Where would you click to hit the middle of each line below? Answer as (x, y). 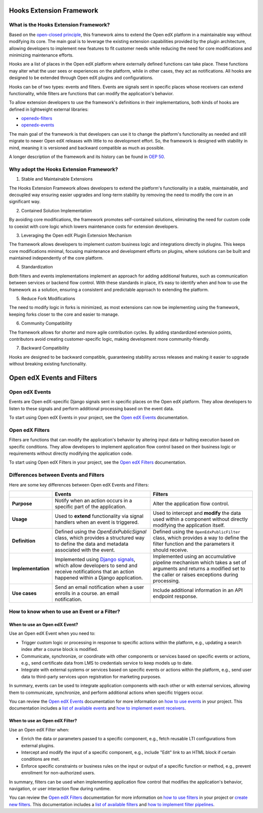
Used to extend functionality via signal (99, 516)
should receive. (170, 550)
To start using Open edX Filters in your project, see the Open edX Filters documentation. (98, 462)
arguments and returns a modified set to (199, 569)
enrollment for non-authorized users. (58, 773)
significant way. (25, 202)
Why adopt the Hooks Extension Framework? (64, 169)
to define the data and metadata (92, 544)
